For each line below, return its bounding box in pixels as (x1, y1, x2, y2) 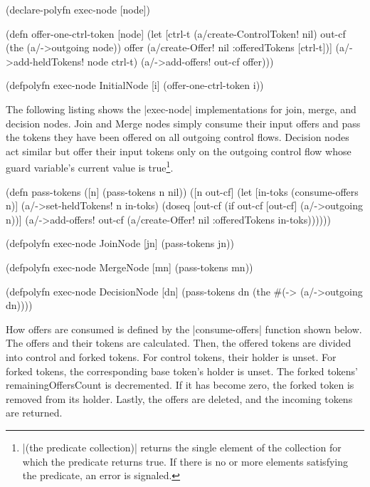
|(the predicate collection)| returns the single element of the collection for (22, 439, 342, 454)
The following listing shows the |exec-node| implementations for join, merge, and (6, 101, 356, 116)
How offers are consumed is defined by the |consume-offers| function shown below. (6, 321, 362, 336)
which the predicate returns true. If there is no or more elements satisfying (22, 454, 348, 468)
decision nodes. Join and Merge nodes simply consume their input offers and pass (6, 115, 361, 130)
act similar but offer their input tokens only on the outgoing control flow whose (6, 143, 351, 158)
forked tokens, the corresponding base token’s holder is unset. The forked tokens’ (6, 363, 359, 378)
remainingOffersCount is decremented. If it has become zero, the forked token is (6, 377, 354, 392)
